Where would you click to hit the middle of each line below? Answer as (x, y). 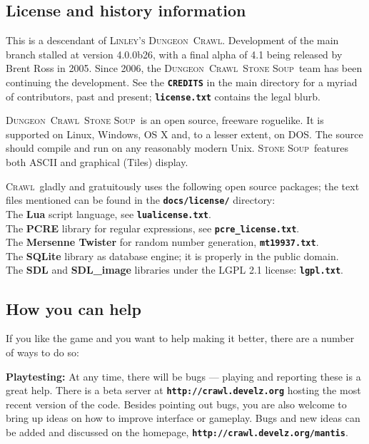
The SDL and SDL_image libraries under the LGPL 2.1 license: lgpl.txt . (175, 270)
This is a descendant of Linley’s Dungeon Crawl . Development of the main (172, 40)
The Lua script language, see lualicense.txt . (108, 213)
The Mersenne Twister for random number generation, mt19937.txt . (162, 242)
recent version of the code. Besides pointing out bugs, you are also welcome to (176, 404)
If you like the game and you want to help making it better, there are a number (180, 338)
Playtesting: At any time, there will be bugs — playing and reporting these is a (183, 376)
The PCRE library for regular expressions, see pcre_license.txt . (153, 228)
